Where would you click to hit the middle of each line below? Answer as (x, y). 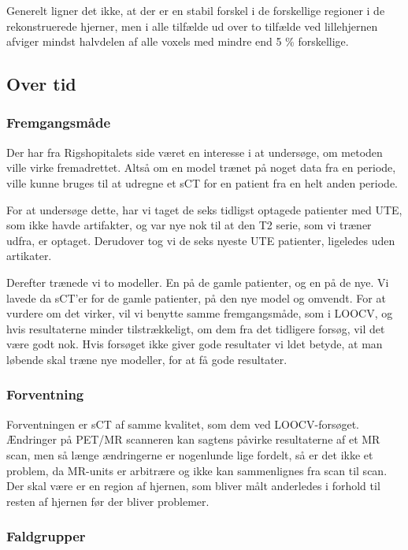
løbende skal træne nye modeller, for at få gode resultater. (147, 359)
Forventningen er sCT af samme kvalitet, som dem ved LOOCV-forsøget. (183, 424)
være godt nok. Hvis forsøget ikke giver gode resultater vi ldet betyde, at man (195, 344)
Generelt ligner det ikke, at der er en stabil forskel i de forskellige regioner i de (196, 10)
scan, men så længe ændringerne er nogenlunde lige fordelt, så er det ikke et (190, 454)
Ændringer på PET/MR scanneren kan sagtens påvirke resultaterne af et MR (193, 439)
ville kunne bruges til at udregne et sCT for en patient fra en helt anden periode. (202, 182)
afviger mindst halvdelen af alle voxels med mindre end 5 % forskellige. (178, 41)
